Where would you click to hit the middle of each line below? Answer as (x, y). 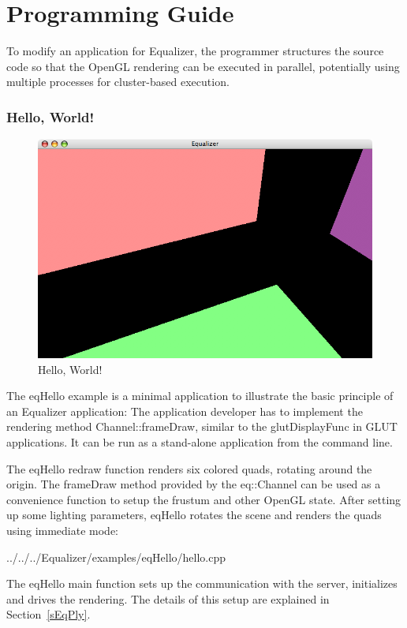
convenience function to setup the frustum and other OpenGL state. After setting (204, 499)
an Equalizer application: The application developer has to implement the (185, 411)
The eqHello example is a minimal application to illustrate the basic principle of (200, 396)
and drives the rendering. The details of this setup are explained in (168, 598)
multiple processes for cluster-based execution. (118, 82)
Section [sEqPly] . (49, 614)
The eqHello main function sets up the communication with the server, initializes (202, 583)
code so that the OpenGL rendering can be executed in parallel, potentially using (203, 66)
